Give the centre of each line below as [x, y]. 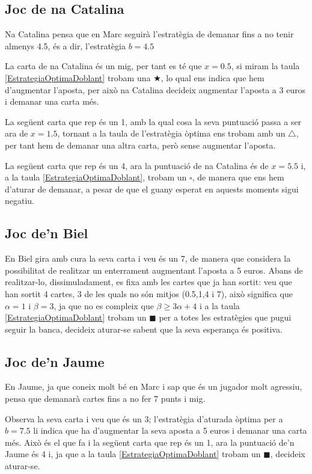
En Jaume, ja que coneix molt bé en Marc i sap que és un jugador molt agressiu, [154, 386]
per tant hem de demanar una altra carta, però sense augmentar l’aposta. [140, 145]
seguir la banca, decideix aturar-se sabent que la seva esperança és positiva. [144, 329]
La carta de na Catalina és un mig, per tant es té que [103, 66]
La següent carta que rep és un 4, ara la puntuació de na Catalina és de [137, 165]
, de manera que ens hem [238, 177]
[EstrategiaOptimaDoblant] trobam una [78, 77]
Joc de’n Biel [47, 233]
